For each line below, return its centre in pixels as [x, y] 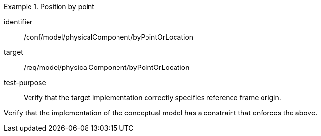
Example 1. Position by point [49, 7]
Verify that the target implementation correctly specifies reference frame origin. [152, 98]
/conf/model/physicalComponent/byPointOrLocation [109, 37]
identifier [18, 22]
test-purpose [25, 82]
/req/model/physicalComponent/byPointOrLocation [107, 67]
